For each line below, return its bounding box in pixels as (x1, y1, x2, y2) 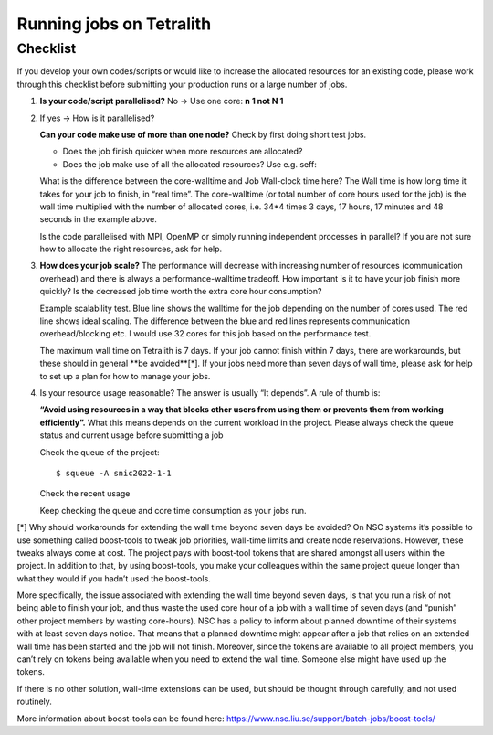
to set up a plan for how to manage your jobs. (39, 370, 211, 381)
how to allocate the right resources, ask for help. (39, 243, 223, 255)
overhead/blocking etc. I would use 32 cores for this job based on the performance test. (39, 328, 372, 339)
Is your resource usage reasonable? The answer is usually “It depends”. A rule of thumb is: (39, 387, 381, 398)
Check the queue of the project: (39, 446, 160, 457)
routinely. (16, 696, 52, 708)
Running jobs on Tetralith (16, 14, 212, 34)
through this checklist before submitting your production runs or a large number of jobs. (16, 79, 348, 90)
